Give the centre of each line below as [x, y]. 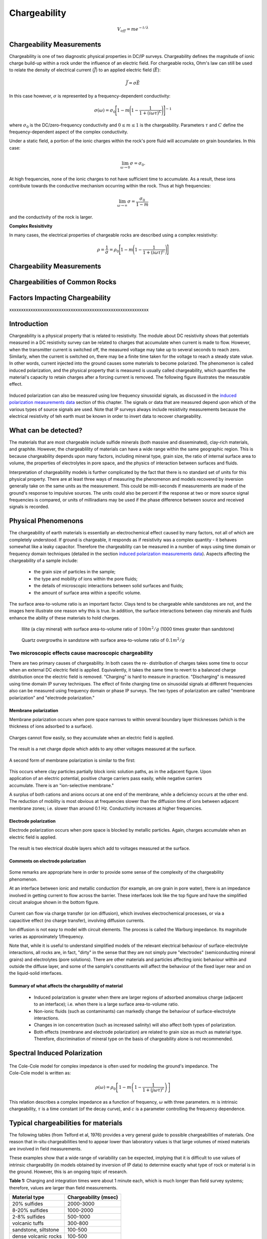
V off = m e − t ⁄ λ [133, 29]
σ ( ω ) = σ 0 [105, 111]
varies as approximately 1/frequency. [46, 936]
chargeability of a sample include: [44, 561]
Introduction [29, 324]
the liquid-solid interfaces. [36, 973]
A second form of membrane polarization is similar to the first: [72, 760]
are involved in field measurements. [45, 1149]
